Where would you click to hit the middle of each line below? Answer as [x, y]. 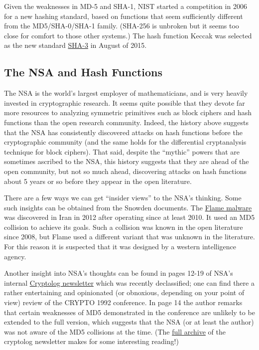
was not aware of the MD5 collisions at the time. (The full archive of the [115, 331]
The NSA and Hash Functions [83, 72]
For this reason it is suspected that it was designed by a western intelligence [120, 247]
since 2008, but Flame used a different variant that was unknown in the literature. [129, 237]
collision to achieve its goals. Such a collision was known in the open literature [124, 227]
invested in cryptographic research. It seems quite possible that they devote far [125, 102]
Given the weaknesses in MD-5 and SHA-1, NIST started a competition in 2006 [126, 6]
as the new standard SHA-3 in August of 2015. [75, 45]
